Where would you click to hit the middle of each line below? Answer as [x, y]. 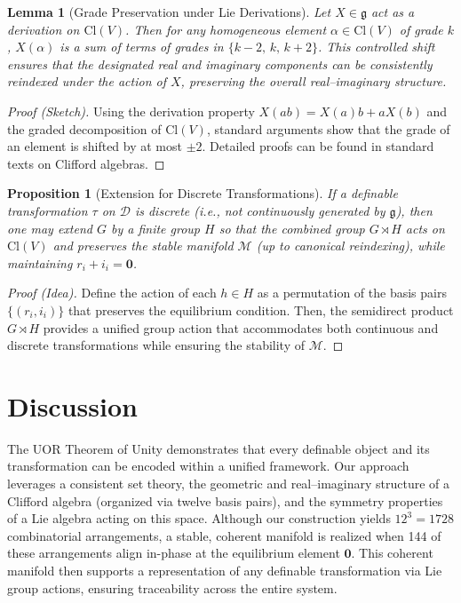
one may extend [50, 228]
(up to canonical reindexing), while [350, 246]
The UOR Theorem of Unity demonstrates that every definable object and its [219, 448]
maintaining [40, 262]
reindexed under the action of [87, 81]
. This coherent [392, 553]
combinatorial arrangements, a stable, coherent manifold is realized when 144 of [224, 535]
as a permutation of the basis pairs [352, 293]
